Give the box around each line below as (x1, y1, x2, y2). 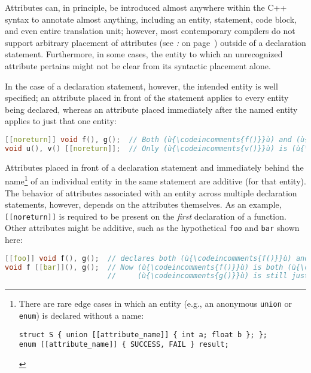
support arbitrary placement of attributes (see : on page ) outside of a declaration (5, 36, 306, 48)
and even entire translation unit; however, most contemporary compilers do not (5, 24, 295, 37)
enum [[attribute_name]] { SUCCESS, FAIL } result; (19, 340, 229, 349)
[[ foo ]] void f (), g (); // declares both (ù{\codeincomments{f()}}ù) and (5, 254, 309, 263)
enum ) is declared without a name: (19, 309, 144, 321)
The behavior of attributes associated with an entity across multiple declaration (5, 186, 297, 199)
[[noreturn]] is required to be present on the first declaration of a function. (5, 209, 286, 222)
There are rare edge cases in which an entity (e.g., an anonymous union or (19, 297, 292, 310)
